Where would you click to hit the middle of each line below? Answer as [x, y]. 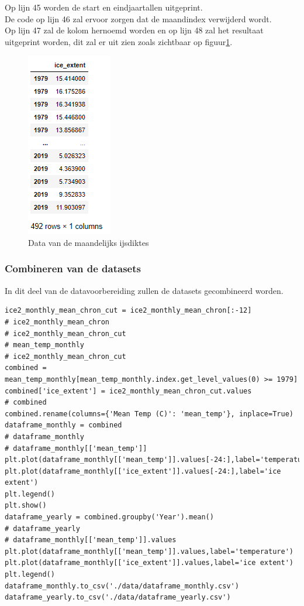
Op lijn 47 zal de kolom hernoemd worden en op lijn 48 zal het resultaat [134, 30]
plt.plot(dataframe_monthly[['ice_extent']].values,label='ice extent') [149, 563]
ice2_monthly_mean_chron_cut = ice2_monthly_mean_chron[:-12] [128, 311]
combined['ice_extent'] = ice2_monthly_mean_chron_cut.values [128, 391]
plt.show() [26, 506]
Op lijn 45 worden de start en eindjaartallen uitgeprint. [104, 7]
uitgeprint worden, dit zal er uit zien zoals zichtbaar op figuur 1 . [119, 41]
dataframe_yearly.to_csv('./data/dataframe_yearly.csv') [118, 598]
